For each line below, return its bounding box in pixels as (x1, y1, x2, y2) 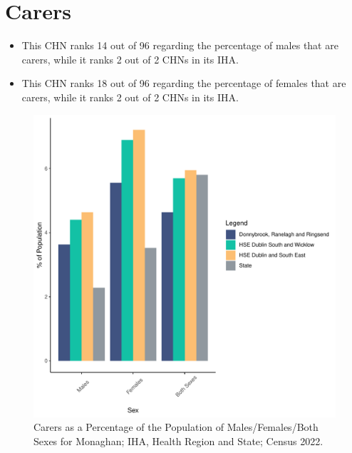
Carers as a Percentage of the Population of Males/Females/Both (33, 419, 319, 434)
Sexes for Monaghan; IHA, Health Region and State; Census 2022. (33, 433, 323, 448)
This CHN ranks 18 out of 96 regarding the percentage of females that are (21, 76, 346, 91)
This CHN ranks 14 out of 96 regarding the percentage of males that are (21, 38, 338, 53)
